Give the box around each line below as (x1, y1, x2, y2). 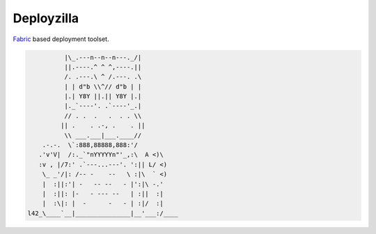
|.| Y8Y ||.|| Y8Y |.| (63, 93, 142, 100)
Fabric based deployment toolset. (13, 35, 109, 43)
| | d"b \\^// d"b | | (63, 82, 142, 91)
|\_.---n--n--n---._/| (63, 53, 142, 61)
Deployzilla (13, 10, 79, 26)
